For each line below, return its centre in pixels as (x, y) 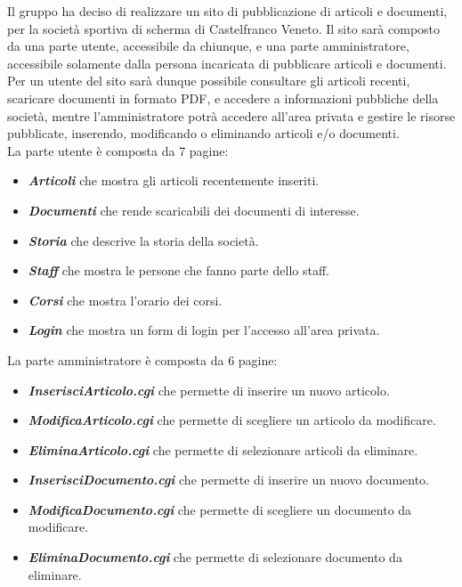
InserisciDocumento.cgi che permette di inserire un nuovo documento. (228, 480)
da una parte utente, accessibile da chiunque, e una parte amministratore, (208, 46)
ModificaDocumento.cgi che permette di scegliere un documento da (220, 509)
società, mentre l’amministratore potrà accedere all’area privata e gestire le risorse (231, 115)
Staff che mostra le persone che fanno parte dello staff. (178, 270)
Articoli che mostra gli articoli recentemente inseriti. (174, 180)
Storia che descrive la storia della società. (143, 240)
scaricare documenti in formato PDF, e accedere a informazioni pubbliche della (223, 98)
